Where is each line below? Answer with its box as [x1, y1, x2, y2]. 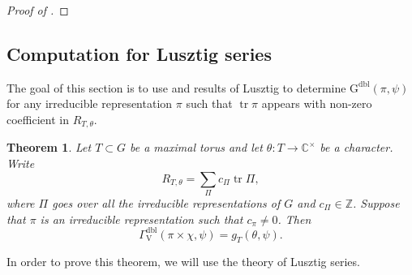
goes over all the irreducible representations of [52, 194, 281, 211]
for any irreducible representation [6, 95, 173, 112]
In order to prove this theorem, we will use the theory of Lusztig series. [6, 253, 360, 270]
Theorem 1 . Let [6, 139, 92, 156]
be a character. [320, 139, 393, 156]
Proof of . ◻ [6, 2, 69, 18]
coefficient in [6, 110, 69, 127]
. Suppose [352, 194, 400, 211]
